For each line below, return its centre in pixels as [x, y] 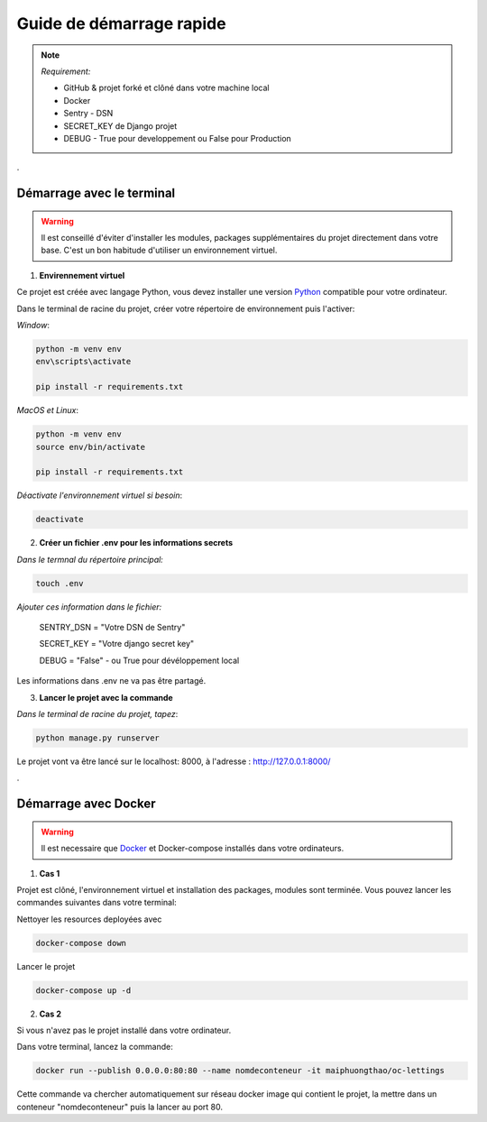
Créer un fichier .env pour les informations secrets [136, 543]
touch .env [60, 583]
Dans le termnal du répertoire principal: [90, 559]
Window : [33, 326]
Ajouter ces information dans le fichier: [89, 607]
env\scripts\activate [83, 362]
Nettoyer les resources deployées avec [89, 919]
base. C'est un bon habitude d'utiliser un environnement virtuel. [159, 250]
